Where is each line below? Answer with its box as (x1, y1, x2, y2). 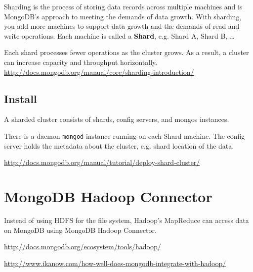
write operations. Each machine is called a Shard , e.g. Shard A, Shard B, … (4, 30, 235, 41)
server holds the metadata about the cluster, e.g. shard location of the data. (4, 140, 234, 151)
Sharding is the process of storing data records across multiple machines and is (4, 1, 243, 11)
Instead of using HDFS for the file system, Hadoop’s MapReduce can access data (4, 215, 249, 225)
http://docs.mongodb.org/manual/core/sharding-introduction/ (4, 66, 194, 77)
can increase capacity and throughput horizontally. (4, 56, 158, 67)
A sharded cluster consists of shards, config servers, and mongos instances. (4, 114, 229, 124)
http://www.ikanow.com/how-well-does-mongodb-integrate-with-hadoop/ (4, 258, 226, 268)
